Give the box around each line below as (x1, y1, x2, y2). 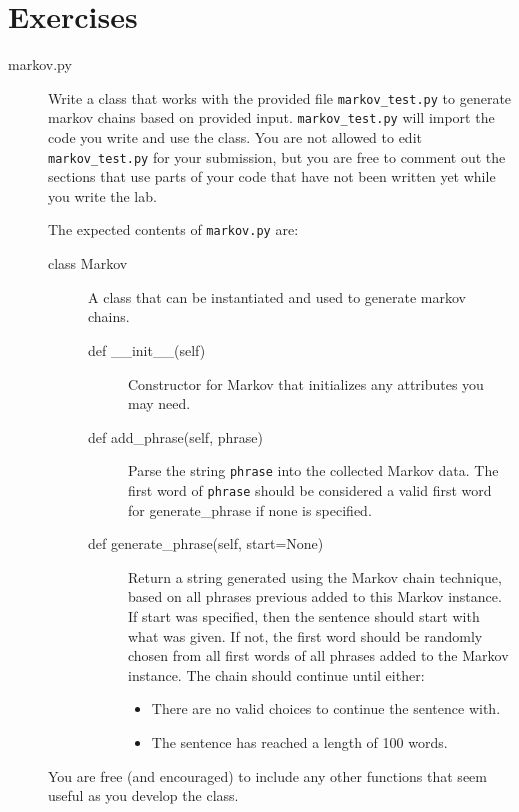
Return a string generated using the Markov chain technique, (128, 566, 502, 587)
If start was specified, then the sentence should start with (128, 605, 480, 626)
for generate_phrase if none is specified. (128, 499, 372, 520)
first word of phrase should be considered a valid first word (128, 479, 492, 500)
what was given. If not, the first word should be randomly (128, 625, 483, 646)
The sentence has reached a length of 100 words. (151, 731, 448, 752)
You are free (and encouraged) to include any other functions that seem (48, 765, 487, 786)
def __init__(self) (88, 339, 206, 360)
